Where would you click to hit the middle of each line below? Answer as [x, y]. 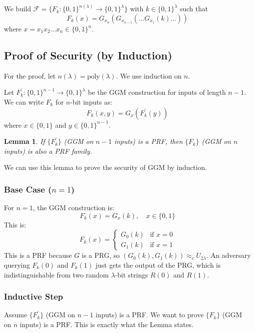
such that [194, 9]
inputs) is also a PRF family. [48, 151]
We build [18, 9]
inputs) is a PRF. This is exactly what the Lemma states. [107, 324]
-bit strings [131, 274]
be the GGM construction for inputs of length [157, 92]
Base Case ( [28, 189]
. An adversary [229, 255]
